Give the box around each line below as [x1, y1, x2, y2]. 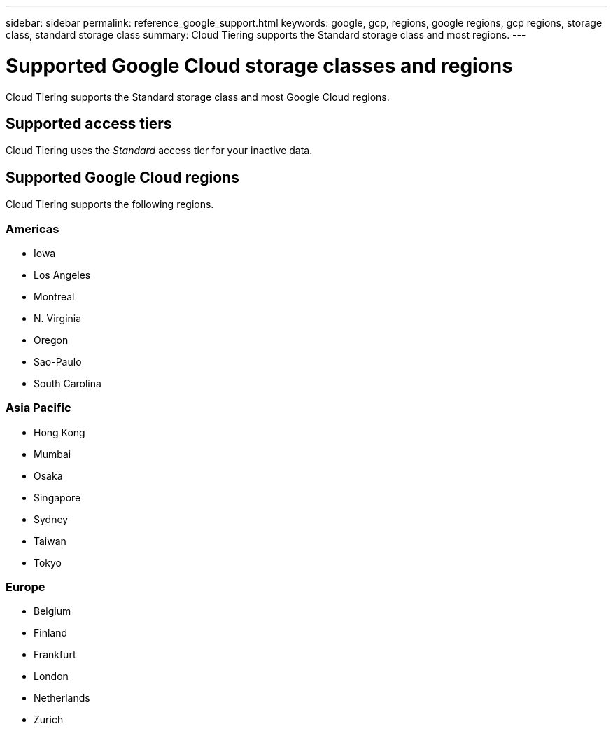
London [34, 670, 69, 683]
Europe [6, 580, 45, 595]
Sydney [34, 513, 69, 525]
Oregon [34, 333, 69, 346]
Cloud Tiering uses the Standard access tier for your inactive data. [6, 144, 313, 157]
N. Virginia [34, 312, 82, 324]
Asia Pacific [6, 401, 71, 415]
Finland [34, 627, 68, 639]
